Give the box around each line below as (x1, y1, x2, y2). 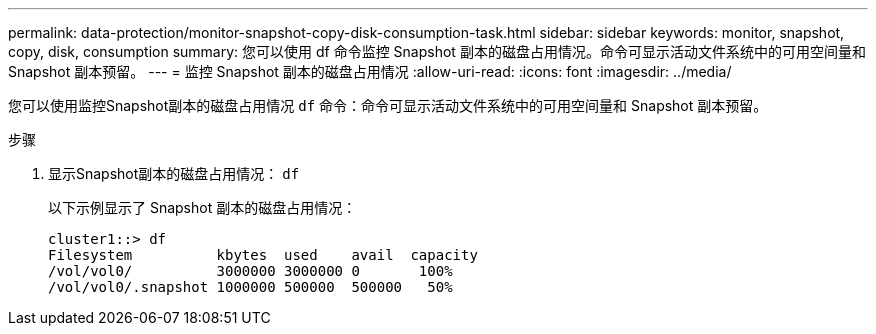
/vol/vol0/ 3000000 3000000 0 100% (48, 263, 453, 279)
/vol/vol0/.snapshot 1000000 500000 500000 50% (48, 279, 453, 295)
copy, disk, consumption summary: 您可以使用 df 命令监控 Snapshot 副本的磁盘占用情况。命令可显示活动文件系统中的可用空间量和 (8, 43, 866, 60)
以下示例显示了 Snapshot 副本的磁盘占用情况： (48, 199, 357, 216)
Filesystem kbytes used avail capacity (48, 247, 478, 263)
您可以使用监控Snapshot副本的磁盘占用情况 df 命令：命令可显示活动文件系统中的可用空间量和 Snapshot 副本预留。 (8, 97, 768, 114)
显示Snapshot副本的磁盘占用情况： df (48, 165, 300, 182)
